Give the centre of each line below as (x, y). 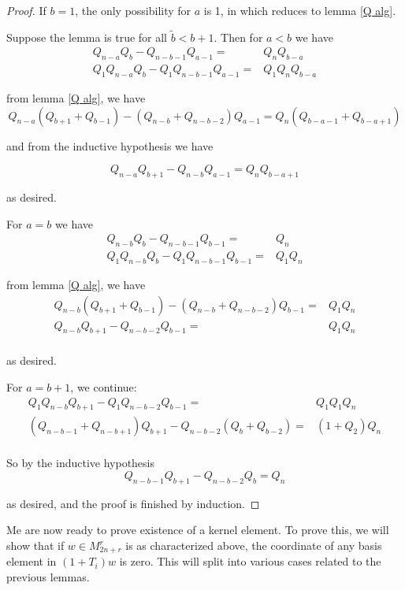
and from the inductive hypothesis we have (110, 145)
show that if (35, 545)
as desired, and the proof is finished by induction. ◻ (133, 503)
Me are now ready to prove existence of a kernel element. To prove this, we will (198, 530)
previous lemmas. (48, 577)
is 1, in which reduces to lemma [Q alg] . (300, 10)
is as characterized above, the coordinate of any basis (254, 545)
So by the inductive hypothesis (81, 463)
